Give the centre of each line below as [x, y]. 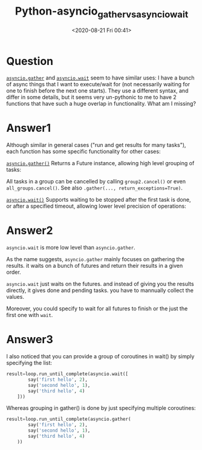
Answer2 [30, 230]
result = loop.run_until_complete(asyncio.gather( [69, 419]
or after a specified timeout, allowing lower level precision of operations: [96, 206]
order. [14, 272]
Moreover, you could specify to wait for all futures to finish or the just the [97, 309]
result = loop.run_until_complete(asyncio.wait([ [67, 374]
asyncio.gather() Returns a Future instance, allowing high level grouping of [100, 163]
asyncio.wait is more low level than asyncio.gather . [71, 248]
